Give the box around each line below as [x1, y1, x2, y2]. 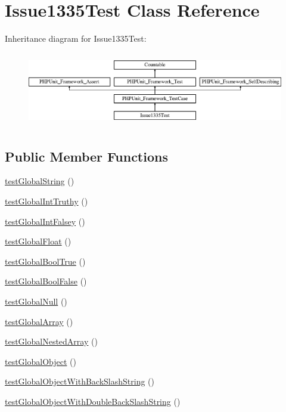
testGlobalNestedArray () [5, 335, 98, 348]
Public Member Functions [5, 147, 168, 165]
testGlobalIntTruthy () [5, 194, 88, 207]
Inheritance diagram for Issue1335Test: [5, 32, 147, 45]
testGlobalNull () [5, 295, 67, 307]
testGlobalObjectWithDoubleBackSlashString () [5, 395, 181, 407]
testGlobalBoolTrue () [5, 255, 86, 267]
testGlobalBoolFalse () [5, 275, 87, 287]
